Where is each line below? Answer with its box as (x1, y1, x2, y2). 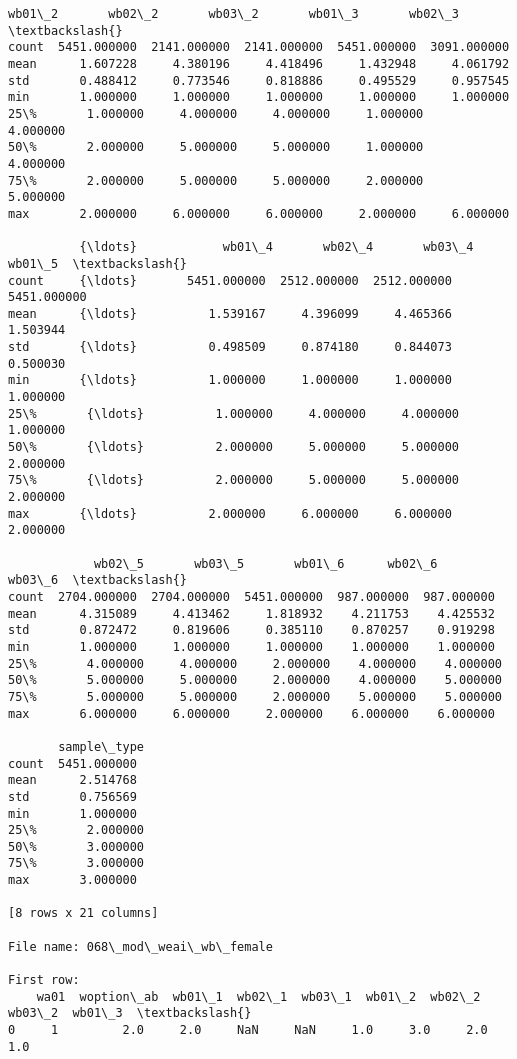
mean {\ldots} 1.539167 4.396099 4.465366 (8, 306, 452, 321)
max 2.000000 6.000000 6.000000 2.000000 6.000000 (8, 206, 510, 221)
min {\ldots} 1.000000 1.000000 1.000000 (8, 373, 452, 388)
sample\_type (58, 739, 145, 754)
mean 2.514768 (8, 773, 137, 788)
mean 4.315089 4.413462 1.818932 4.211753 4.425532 (8, 606, 495, 621)
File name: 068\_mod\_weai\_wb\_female (8, 939, 273, 954)
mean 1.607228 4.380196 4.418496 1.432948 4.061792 (8, 56, 510, 71)
